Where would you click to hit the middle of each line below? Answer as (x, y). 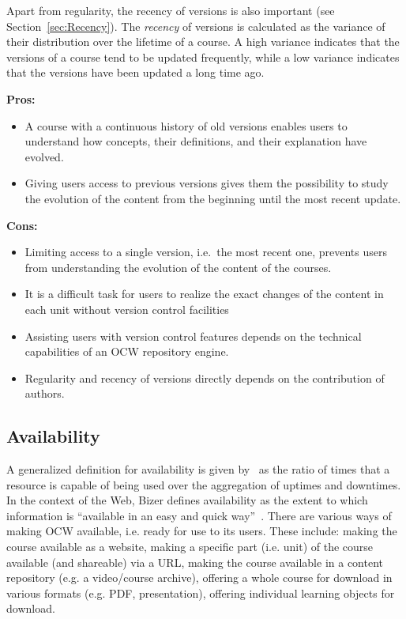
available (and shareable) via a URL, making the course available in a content (195, 562)
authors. (45, 393)
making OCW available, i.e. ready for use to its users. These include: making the (202, 531)
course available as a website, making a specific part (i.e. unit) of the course (190, 547)
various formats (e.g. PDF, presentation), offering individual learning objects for (201, 593)
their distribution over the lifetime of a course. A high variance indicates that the (203, 42)
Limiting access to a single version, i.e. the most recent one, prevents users (206, 252)
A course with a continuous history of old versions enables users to (186, 125)
